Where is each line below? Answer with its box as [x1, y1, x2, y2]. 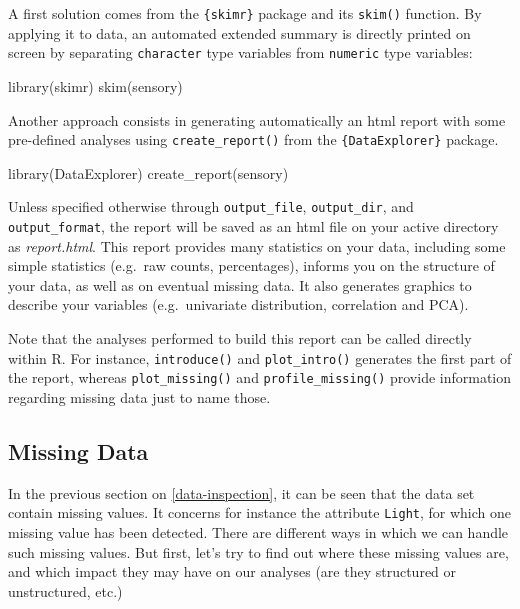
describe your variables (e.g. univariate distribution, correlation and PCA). [8, 294, 469, 315]
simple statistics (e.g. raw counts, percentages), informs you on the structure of [8, 255, 495, 276]
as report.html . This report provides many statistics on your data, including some [8, 235, 506, 256]
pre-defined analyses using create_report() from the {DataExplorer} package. [8, 129, 499, 150]
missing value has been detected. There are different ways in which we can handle [8, 521, 509, 542]
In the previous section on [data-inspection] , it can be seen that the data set [8, 482, 475, 503]
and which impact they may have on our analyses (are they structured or [8, 561, 457, 582]
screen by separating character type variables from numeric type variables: [8, 42, 473, 63]
